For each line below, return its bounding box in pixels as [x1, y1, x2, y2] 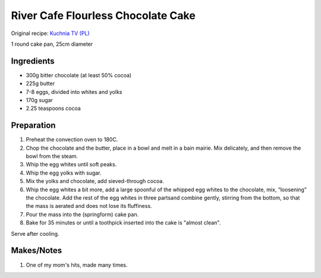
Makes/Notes [11, 245, 62, 255]
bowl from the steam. [26, 153, 78, 160]
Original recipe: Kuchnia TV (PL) [11, 30, 90, 37]
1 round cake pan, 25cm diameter [11, 40, 93, 48]
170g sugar [26, 97, 53, 104]
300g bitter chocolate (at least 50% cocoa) [26, 71, 132, 78]
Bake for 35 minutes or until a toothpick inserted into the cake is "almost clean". [26, 219, 221, 226]
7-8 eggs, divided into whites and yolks [26, 88, 122, 95]
